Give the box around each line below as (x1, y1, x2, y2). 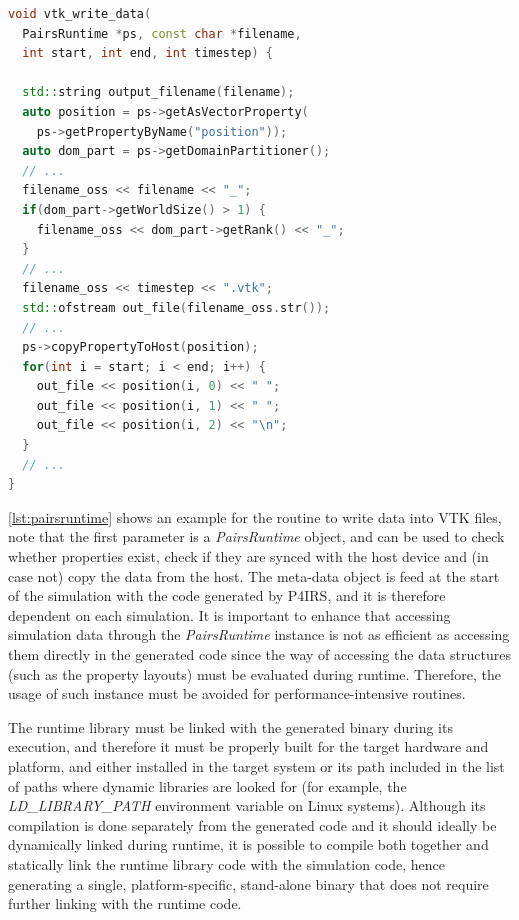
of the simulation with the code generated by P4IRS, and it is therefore (8, 585, 446, 606)
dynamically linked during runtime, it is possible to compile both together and (8, 834, 489, 855)
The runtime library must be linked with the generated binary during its (8, 716, 453, 737)
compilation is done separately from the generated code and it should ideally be (8, 814, 497, 835)
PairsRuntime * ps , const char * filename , (22, 26, 302, 41)
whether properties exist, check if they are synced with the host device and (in (8, 546, 489, 567)
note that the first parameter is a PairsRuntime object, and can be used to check (8, 526, 505, 547)
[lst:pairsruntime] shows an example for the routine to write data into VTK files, (8, 506, 502, 527)
